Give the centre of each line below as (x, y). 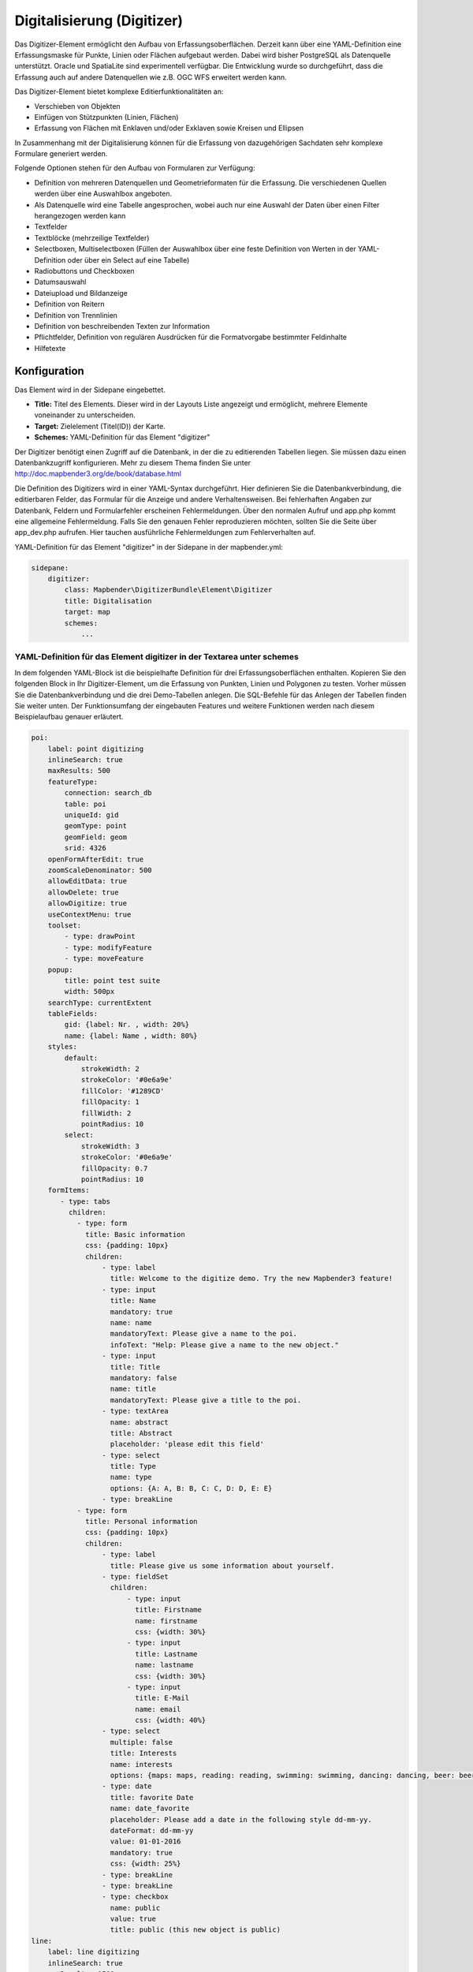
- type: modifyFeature (108, 947)
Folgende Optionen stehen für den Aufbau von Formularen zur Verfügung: (135, 168)
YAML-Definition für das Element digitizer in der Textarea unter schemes (156, 657)
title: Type (133, 1466)
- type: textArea (135, 1411)
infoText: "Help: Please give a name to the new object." (224, 1345)
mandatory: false (143, 1378)
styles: (63, 1047)
